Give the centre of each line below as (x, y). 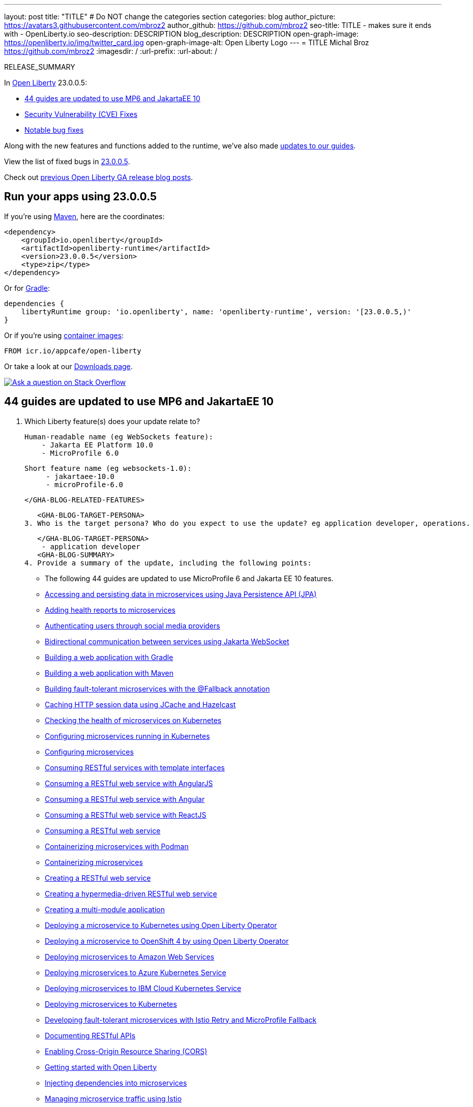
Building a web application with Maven (109, 673)
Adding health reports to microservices (110, 610)
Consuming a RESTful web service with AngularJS (129, 783)
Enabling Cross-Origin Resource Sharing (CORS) (126, 1051)
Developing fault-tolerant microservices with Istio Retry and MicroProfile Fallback (181, 1020)
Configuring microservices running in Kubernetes (127, 736)
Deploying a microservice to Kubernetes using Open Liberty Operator (161, 925)
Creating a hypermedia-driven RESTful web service (131, 893)
